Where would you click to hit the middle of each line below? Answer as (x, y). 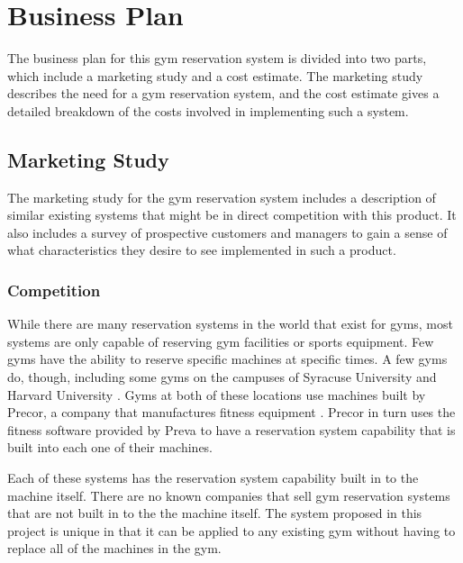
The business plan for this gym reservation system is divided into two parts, (217, 58)
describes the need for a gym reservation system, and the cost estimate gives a (223, 93)
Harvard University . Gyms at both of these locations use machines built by (217, 394)
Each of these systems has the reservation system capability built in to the (213, 478)
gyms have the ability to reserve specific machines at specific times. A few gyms (227, 359)
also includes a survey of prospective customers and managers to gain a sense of (227, 232)
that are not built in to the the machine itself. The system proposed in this (215, 513)
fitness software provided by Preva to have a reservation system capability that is (231, 429)
